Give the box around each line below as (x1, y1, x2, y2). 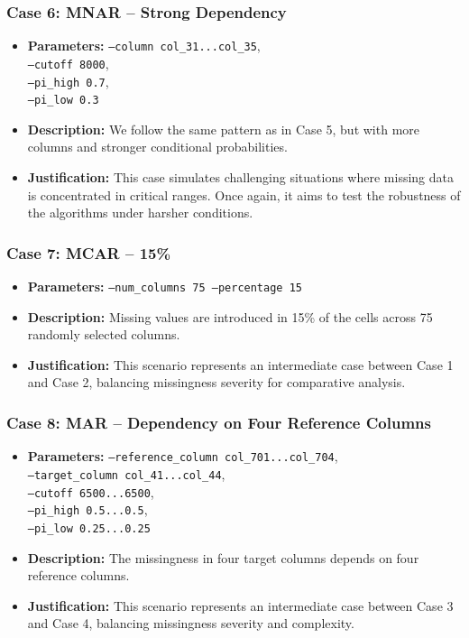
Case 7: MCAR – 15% (6, 241, 171, 264)
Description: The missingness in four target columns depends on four (27, 548, 419, 567)
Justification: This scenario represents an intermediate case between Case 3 (27, 596, 454, 615)
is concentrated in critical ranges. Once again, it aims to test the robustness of (27, 185, 461, 204)
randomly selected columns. (27, 325, 180, 344)
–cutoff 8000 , (27, 53, 109, 72)
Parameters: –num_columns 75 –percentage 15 (27, 277, 302, 296)
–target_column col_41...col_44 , (27, 464, 225, 483)
